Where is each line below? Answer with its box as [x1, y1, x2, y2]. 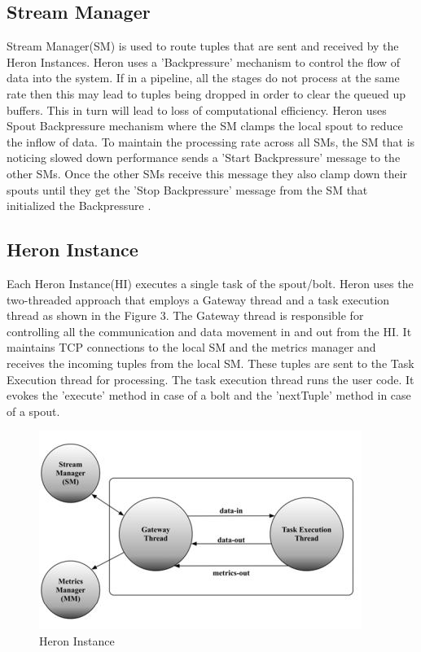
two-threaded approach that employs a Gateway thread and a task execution [7, 291, 390, 308]
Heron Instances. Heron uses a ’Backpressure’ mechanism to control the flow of [7, 53, 401, 70]
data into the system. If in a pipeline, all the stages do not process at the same [7, 69, 400, 86]
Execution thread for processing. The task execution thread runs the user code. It [7, 370, 414, 387]
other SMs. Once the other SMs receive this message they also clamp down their [7, 164, 408, 182]
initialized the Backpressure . [7, 197, 151, 214]
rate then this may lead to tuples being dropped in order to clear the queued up [7, 85, 406, 102]
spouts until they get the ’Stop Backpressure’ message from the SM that [7, 181, 368, 198]
